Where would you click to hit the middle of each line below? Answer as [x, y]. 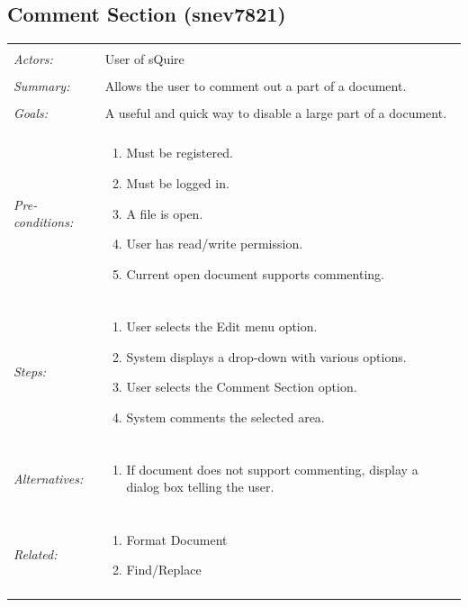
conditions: [44, 222]
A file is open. [165, 213]
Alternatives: [49, 478]
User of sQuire [144, 59]
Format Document [177, 539]
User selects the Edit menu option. [222, 326]
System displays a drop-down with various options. [266, 356]
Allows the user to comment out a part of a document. [256, 86]
